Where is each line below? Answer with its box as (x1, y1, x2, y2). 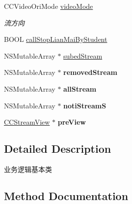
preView (57, 117, 86, 127)
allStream (63, 83, 97, 94)
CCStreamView (4, 117, 50, 127)
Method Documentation (4, 188, 129, 203)
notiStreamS (63, 100, 106, 110)
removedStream (63, 67, 117, 77)
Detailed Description (4, 141, 111, 156)
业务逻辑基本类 (4, 164, 52, 174)
